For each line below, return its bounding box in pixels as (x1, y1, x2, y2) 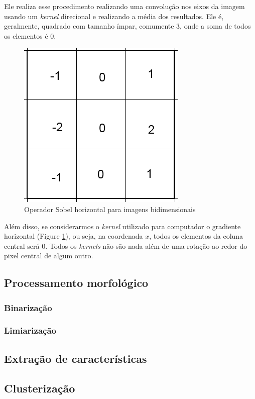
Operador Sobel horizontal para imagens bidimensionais (24, 204, 196, 214)
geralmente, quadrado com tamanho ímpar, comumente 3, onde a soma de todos (4, 21, 251, 31)
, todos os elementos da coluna (149, 231, 243, 241)
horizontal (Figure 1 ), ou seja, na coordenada (4, 231, 143, 241)
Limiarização (4, 324, 56, 337)
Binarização (4, 301, 52, 314)
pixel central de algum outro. (4, 250, 93, 261)
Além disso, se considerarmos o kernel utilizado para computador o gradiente (4, 221, 241, 231)
